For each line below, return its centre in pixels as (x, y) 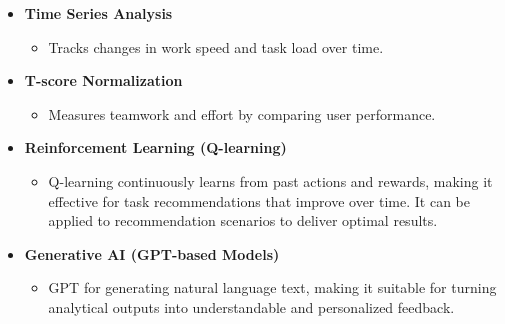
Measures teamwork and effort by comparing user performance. (242, 113)
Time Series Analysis (98, 13)
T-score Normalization (103, 80)
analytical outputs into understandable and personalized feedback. (251, 306)
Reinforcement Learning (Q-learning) (155, 147)
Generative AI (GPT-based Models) (152, 253)
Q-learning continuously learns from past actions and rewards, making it (270, 180)
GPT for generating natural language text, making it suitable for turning (272, 287)
